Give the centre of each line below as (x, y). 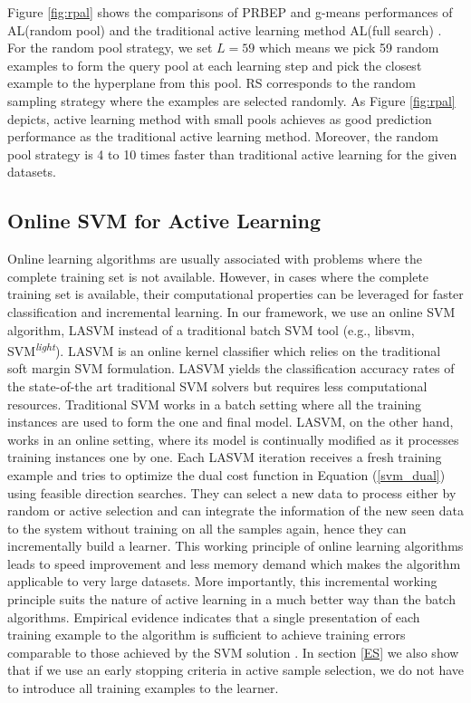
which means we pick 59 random (349, 48)
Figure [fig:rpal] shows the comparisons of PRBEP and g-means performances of (230, 12)
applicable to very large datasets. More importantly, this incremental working (222, 581)
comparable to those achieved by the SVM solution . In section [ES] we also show (233, 652)
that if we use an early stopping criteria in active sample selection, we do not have (235, 670)
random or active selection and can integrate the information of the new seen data (235, 510)
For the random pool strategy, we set (110, 48)
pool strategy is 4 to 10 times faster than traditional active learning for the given (232, 154)
